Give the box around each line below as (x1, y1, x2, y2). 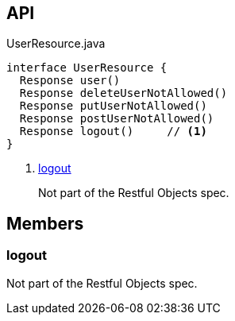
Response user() (19, 74, 121, 87)
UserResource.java (6, 37, 106, 51)
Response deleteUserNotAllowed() (19, 87, 228, 100)
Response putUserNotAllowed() (19, 99, 207, 113)
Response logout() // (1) (19, 125, 207, 138)
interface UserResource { (6, 61, 168, 75)
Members (6, 213, 84, 234)
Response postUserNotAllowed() (19, 112, 214, 126)
